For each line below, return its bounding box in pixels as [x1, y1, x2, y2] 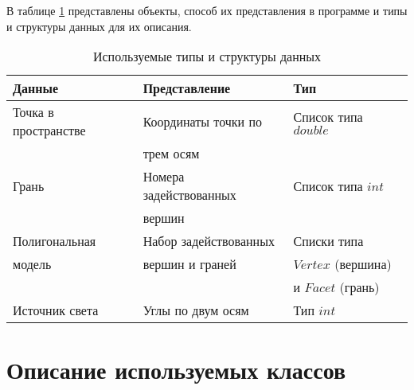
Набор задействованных [143, 232, 275, 251]
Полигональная [13, 232, 96, 251]
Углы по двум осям [143, 301, 249, 320]
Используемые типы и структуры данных [92, 47, 322, 66]
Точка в [13, 103, 54, 122]
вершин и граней [143, 255, 236, 274]
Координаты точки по [143, 111, 262, 131]
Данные [13, 79, 59, 98]
